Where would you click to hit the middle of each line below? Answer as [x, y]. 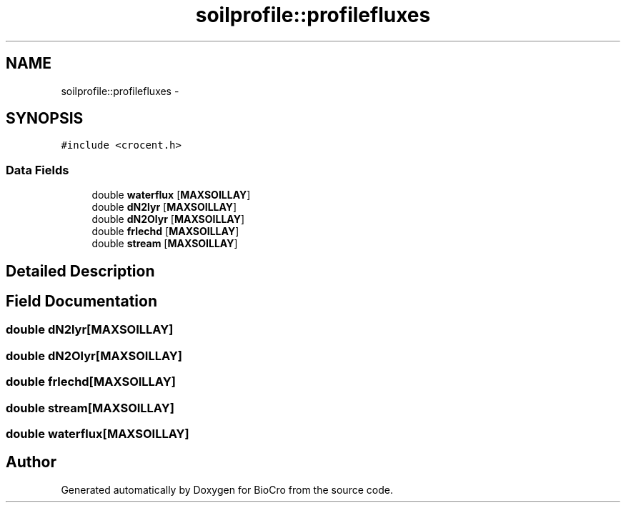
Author [31, 462]
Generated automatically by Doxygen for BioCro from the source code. [227, 489]
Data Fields [38, 170]
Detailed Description [80, 271]
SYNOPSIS [45, 119]
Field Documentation [81, 302]
